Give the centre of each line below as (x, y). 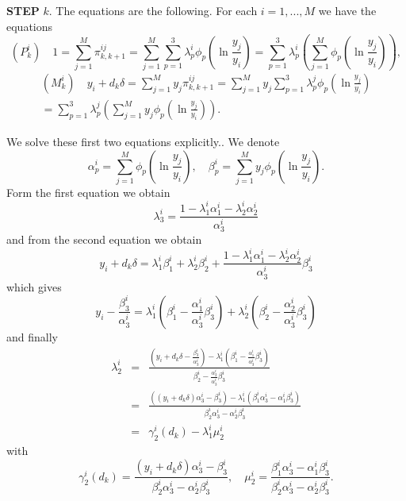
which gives (34, 286)
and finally (32, 336)
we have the (347, 10)
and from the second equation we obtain (104, 239)
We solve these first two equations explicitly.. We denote (143, 141)
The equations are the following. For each (157, 10)
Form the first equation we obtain (88, 192)
